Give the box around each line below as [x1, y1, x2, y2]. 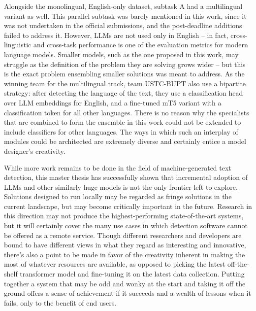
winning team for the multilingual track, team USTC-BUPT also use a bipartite [4, 78, 246, 88]
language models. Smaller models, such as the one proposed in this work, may [4, 49, 239, 59]
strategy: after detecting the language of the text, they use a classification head [4, 88, 243, 98]
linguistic [4, 39, 32, 50]
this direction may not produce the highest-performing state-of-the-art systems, [4, 210, 244, 221]
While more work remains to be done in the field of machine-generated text [4, 162, 231, 173]
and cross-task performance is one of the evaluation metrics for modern [33, 39, 248, 50]
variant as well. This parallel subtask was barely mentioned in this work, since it [4, 10, 247, 21]
